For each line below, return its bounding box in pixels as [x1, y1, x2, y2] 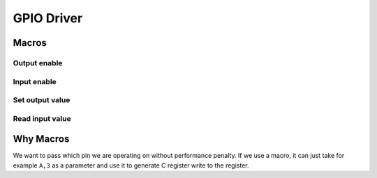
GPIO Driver [13, 10, 83, 26]
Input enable [13, 76, 57, 86]
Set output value [13, 95, 71, 105]
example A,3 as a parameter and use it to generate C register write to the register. [13, 161, 249, 170]
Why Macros [13, 133, 70, 145]
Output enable [13, 58, 63, 67]
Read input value [13, 113, 71, 123]
